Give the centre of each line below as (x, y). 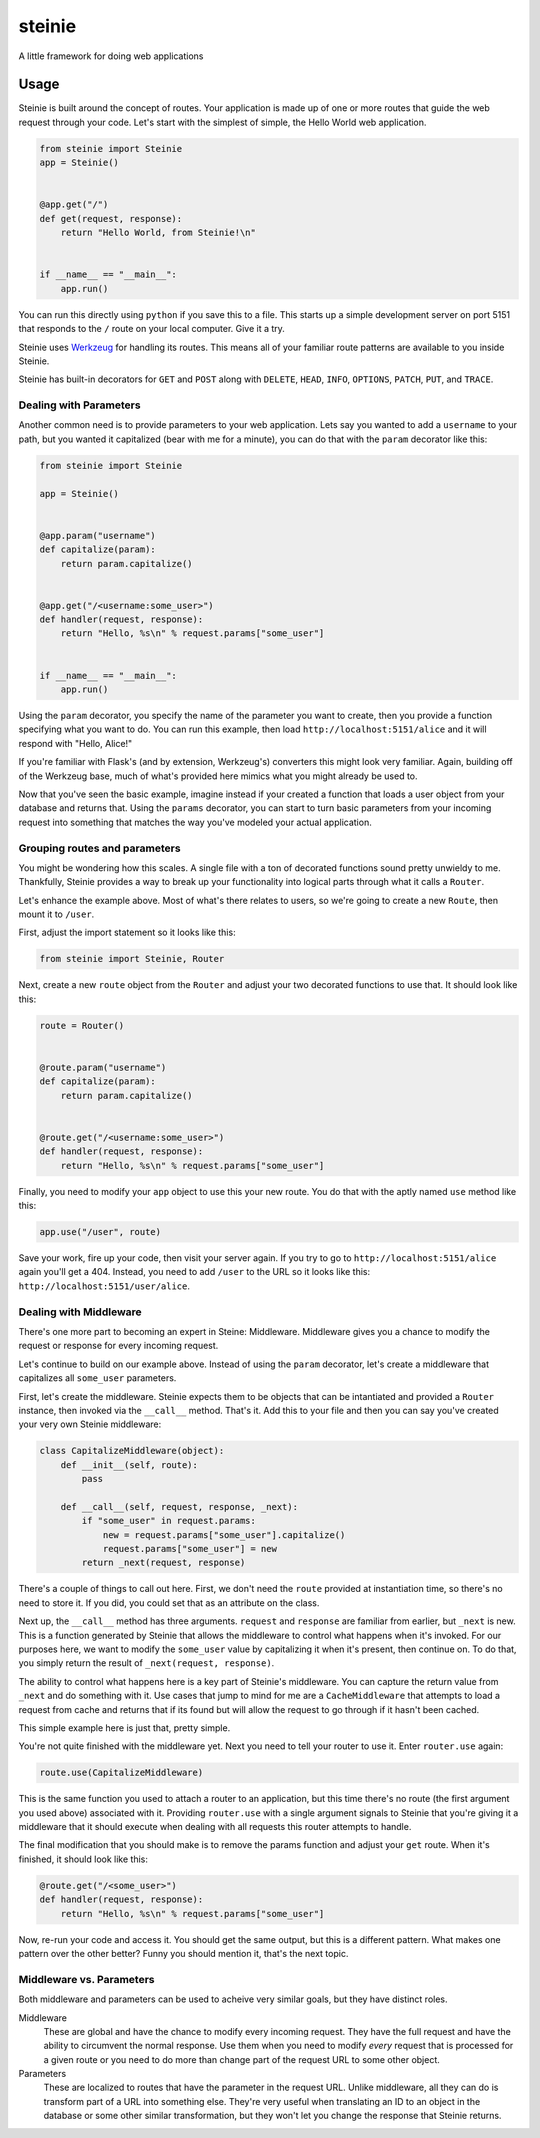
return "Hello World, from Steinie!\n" (158, 233)
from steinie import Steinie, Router (132, 959)
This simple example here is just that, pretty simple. (124, 1727)
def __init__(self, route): (129, 1464)
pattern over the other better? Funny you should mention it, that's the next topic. (183, 1953)
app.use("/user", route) (100, 1232)
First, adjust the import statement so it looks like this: (127, 932)
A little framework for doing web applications (111, 56)
